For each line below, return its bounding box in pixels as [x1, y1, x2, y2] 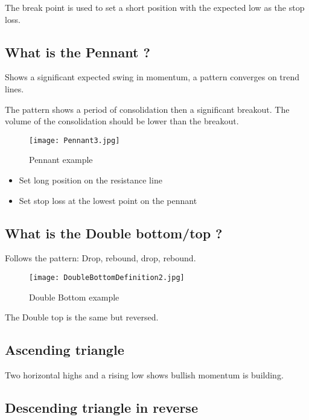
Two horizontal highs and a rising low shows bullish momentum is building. [5, 369, 284, 381]
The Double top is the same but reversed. [5, 311, 159, 323]
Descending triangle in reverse [5, 398, 198, 417]
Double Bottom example [29, 290, 119, 303]
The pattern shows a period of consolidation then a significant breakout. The [5, 103, 290, 115]
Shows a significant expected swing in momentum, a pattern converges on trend [5, 71, 300, 83]
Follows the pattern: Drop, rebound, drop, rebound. [5, 252, 196, 264]
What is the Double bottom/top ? [5, 223, 223, 242]
